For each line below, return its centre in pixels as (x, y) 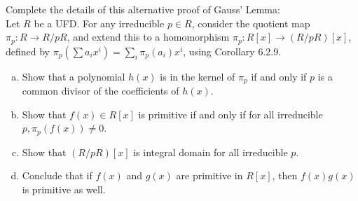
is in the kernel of (198, 76)
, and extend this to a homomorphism (148, 37)
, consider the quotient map (251, 23)
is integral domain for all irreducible (211, 152)
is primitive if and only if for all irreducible (230, 114)
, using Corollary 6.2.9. (232, 51)
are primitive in (209, 175)
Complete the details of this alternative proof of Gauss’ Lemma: (143, 9)
